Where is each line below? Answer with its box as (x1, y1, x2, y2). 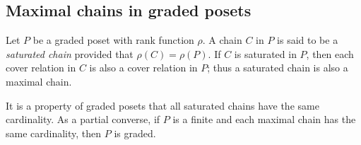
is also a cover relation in (89, 60, 198, 75)
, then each (306, 46, 354, 61)
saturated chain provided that (6, 46, 134, 61)
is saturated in (234, 46, 297, 61)
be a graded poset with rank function (32, 33, 194, 47)
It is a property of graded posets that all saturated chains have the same (6, 98, 319, 112)
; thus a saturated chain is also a (207, 60, 348, 75)
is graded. (114, 125, 156, 140)
